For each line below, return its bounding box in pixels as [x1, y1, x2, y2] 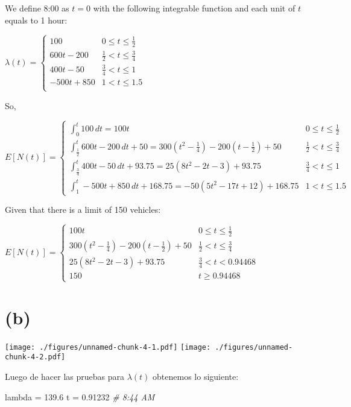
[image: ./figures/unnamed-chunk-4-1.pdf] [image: [5, 342, 211, 352]
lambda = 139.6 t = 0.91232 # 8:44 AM [5, 390, 155, 403]
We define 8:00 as [5, 2, 69, 14]
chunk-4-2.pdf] [5, 353, 66, 362]
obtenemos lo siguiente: [153, 370, 239, 382]
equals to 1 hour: [5, 13, 68, 26]
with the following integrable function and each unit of [93, 2, 296, 14]
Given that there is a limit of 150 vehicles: [5, 203, 161, 216]
